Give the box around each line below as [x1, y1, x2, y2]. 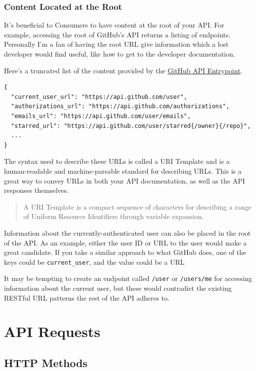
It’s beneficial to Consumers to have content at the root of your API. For [4, 20, 224, 30]
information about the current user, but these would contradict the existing [4, 283, 232, 293]
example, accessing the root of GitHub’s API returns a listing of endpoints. [4, 29, 231, 39]
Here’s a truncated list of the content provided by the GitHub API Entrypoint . [4, 65, 243, 75]
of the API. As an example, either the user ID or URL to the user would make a [4, 237, 247, 247]
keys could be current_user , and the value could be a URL [4, 256, 185, 267]
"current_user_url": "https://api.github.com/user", [11, 93, 188, 100]
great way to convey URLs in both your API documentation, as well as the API [4, 175, 245, 185]
